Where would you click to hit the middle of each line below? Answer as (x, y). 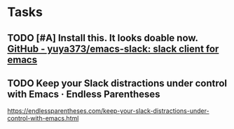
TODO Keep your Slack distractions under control (117, 83)
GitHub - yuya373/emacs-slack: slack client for (113, 48)
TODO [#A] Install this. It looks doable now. (103, 38)
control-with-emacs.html (43, 119)
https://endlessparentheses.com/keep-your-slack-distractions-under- (108, 111)
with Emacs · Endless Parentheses (84, 94)
